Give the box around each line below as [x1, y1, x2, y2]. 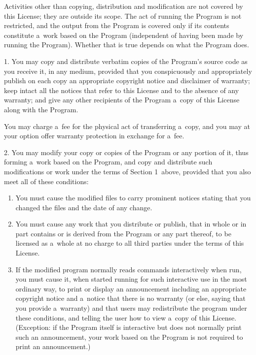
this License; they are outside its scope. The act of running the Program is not [4, 10, 242, 21]
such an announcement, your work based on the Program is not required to [15, 331, 243, 342]
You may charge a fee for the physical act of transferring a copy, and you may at [4, 121, 250, 131]
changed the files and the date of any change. [15, 202, 152, 212]
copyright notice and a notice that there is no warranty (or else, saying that [15, 293, 246, 303]
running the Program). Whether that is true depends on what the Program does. [4, 39, 249, 50]
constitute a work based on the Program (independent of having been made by [4, 30, 244, 40]
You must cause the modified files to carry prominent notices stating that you [15, 193, 251, 203]
